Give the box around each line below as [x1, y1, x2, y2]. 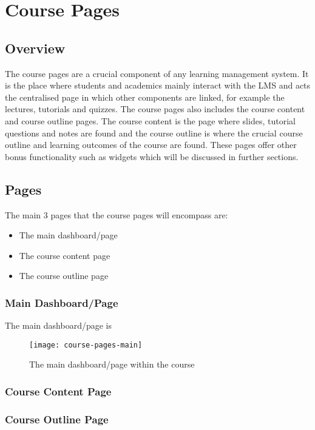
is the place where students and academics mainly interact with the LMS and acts [5, 79, 311, 92]
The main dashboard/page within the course [29, 358, 195, 371]
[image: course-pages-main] [29, 340, 143, 349]
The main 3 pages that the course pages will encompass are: [5, 208, 228, 221]
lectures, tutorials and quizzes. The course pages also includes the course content [5, 102, 305, 115]
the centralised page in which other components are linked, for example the [5, 90, 285, 103]
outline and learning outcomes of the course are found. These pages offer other [5, 138, 297, 151]
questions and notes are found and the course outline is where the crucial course [5, 126, 303, 139]
